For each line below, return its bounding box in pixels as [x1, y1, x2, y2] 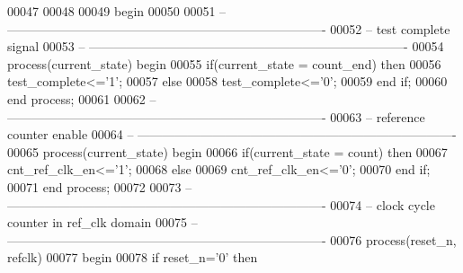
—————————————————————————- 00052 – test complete [7, 19, 450, 38]
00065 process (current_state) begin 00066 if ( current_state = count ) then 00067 [7, 142, 448, 161]
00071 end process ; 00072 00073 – [7, 177, 192, 196]
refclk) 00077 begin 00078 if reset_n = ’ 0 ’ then [7, 248, 258, 267]
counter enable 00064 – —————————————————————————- [7, 125, 457, 144]
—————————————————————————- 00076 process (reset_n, [7, 230, 457, 249]
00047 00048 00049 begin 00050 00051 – [7, 2, 227, 20]
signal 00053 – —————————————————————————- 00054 [7, 37, 444, 56]
